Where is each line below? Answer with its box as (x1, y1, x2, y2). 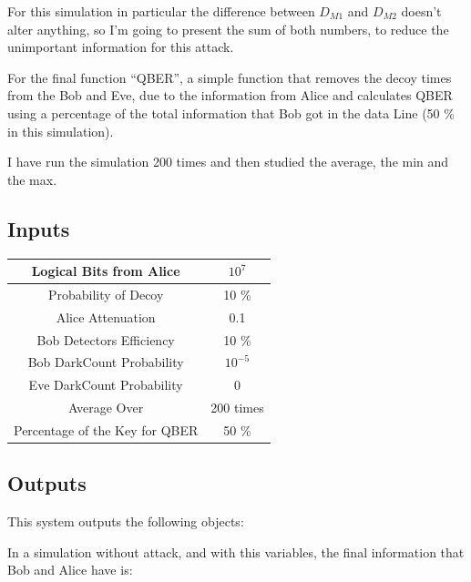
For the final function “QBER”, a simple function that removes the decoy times (7, 67, 452, 87)
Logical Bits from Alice (31, 261, 180, 281)
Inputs (7, 214, 70, 242)
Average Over (68, 398, 144, 417)
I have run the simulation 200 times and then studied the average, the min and (7, 152, 449, 171)
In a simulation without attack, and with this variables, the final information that (7, 542, 465, 561)
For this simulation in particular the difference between (7, 2, 315, 20)
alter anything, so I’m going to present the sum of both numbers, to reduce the (7, 19, 449, 38)
